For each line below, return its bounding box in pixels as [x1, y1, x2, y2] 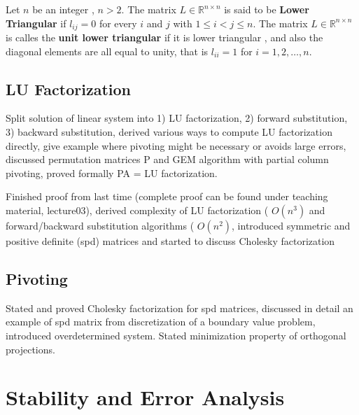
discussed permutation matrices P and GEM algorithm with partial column [6, 152, 329, 167]
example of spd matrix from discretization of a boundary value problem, [6, 314, 316, 329]
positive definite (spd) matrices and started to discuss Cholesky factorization [6, 234, 335, 248]
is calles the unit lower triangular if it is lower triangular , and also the [6, 30, 323, 45]
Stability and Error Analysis [6, 383, 285, 412]
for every [99, 15, 137, 30]
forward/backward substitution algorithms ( [6, 218, 195, 232]
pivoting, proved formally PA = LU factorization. [6, 165, 218, 180]
